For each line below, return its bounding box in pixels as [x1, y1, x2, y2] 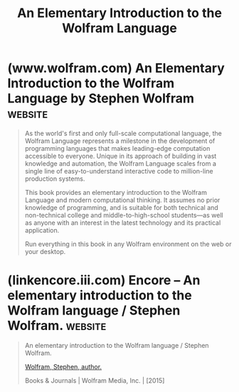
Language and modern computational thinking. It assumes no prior [24, 196, 221, 204]
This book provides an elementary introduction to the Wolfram [24, 188, 208, 196]
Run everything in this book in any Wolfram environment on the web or [24, 240, 232, 248]
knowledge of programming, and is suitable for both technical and [24, 203, 218, 211]
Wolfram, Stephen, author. [24, 362, 102, 371]
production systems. [24, 174, 85, 183]
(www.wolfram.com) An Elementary [7, 60, 225, 76]
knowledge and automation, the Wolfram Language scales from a [24, 159, 217, 168]
